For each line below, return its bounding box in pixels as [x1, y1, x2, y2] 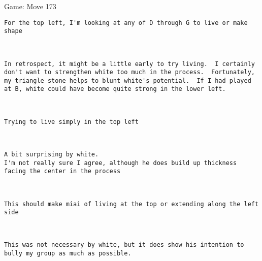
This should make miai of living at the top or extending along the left [4, 200, 259, 208]
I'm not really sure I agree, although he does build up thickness [4, 159, 237, 167]
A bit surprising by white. [4, 150, 99, 158]
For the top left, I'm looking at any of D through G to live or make [4, 19, 248, 26]
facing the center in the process [4, 168, 121, 175]
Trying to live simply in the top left [4, 118, 139, 125]
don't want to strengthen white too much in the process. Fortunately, [4, 69, 255, 76]
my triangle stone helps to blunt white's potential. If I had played [4, 77, 251, 84]
